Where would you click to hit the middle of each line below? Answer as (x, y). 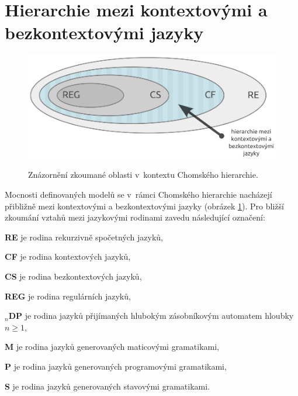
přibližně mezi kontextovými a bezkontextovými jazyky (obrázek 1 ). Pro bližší (144, 206)
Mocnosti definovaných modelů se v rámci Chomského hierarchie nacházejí (138, 194)
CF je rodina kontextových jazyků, (68, 256)
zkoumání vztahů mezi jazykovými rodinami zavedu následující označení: (135, 217)
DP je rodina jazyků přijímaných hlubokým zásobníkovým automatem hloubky (151, 316)
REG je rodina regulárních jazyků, (68, 296)
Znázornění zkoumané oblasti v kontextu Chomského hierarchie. (143, 175)
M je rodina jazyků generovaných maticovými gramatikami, (112, 347)
